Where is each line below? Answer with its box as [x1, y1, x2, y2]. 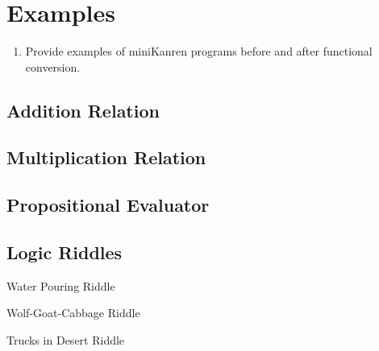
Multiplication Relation [6, 145, 206, 170]
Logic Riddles [6, 240, 123, 265]
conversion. [25, 58, 81, 75]
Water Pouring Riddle [6, 277, 115, 294]
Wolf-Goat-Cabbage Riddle [6, 304, 140, 321]
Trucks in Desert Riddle [6, 332, 125, 349]
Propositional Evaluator [6, 192, 210, 217]
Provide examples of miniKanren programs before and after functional [25, 43, 373, 60]
